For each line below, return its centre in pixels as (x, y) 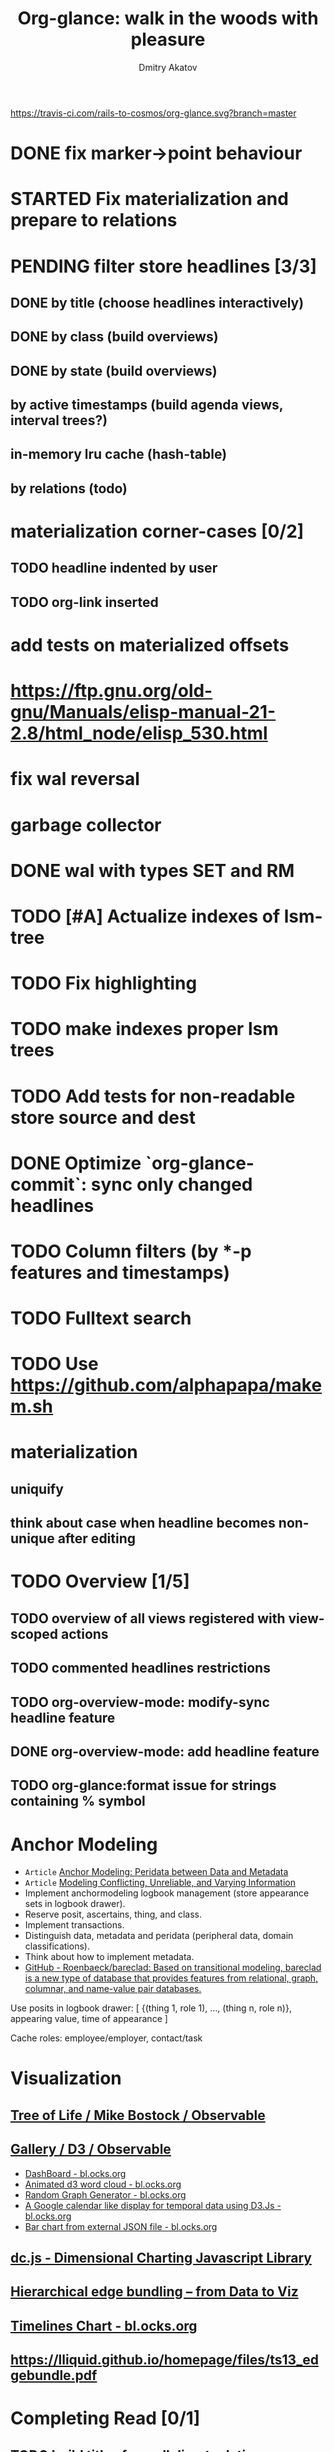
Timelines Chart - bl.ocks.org (104, 2325)
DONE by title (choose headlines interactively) (157, 302)
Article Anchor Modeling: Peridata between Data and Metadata (156, 1872)
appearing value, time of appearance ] (89, 2019)
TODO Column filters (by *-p (131, 1251)
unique (32, 1538)
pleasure (168, 39)
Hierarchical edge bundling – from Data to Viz (154, 2292)
